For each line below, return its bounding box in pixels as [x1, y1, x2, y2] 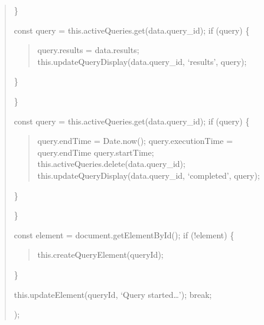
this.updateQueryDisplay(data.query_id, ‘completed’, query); [37, 169, 260, 181]
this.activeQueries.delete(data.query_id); [37, 157, 185, 170]
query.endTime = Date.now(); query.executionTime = [37, 134, 233, 147]
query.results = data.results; [37, 44, 139, 56]
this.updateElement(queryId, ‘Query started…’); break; [14, 288, 212, 300]
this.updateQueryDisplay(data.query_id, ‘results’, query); [37, 55, 247, 67]
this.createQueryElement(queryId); [37, 248, 164, 261]
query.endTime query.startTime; [37, 146, 154, 158]
